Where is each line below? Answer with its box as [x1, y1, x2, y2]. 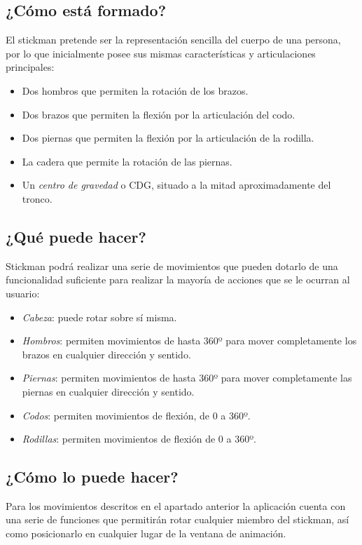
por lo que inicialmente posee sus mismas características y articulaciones [6, 46, 316, 60]
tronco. [22, 191, 53, 206]
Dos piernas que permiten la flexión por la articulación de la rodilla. [22, 130, 314, 145]
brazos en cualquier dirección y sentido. [22, 346, 191, 361]
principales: [6, 60, 55, 74]
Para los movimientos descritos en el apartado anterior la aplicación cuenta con [6, 498, 346, 513]
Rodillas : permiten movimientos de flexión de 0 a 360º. [22, 431, 256, 446]
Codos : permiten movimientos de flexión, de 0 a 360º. [22, 408, 251, 422]
